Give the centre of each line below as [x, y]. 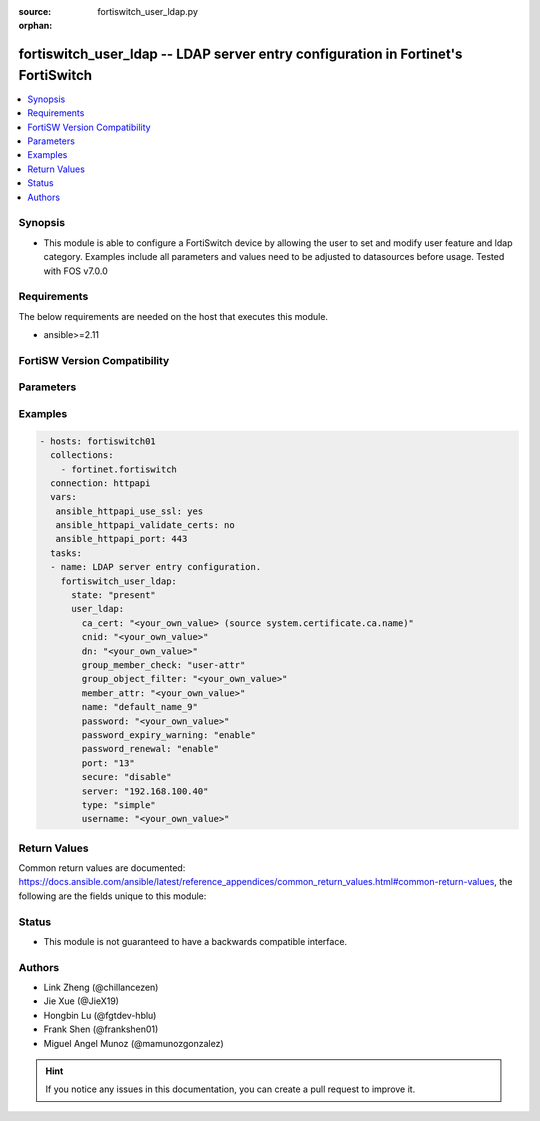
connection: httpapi [100, 483]
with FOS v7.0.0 [76, 271]
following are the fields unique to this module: [112, 896]
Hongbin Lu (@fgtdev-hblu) [100, 1015]
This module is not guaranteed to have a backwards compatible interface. [195, 941]
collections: [82, 455]
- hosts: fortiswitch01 [98, 441]
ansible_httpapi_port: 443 [121, 539]
